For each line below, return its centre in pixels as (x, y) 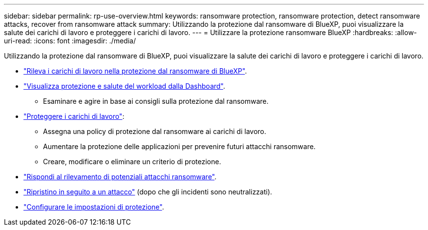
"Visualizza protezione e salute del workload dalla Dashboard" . (124, 86)
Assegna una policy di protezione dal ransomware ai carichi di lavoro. (155, 131)
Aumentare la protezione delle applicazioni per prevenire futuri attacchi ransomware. (179, 146)
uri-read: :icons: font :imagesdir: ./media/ (70, 41)
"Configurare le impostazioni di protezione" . (94, 207)
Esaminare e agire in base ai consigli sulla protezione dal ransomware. (156, 101)
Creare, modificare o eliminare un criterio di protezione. (132, 162)
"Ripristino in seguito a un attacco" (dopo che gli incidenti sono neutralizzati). (148, 192)
